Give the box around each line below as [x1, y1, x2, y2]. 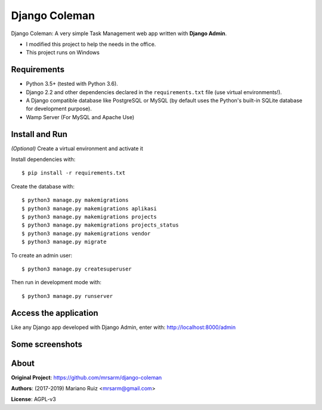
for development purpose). [26, 105, 92, 113]
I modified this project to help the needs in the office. [26, 41, 156, 48]
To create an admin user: [11, 251, 73, 259]
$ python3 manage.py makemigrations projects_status [21, 222, 179, 229]
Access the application [11, 307, 98, 318]
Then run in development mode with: [11, 279, 101, 286]
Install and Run [11, 129, 68, 139]
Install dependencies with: [11, 156, 76, 163]
